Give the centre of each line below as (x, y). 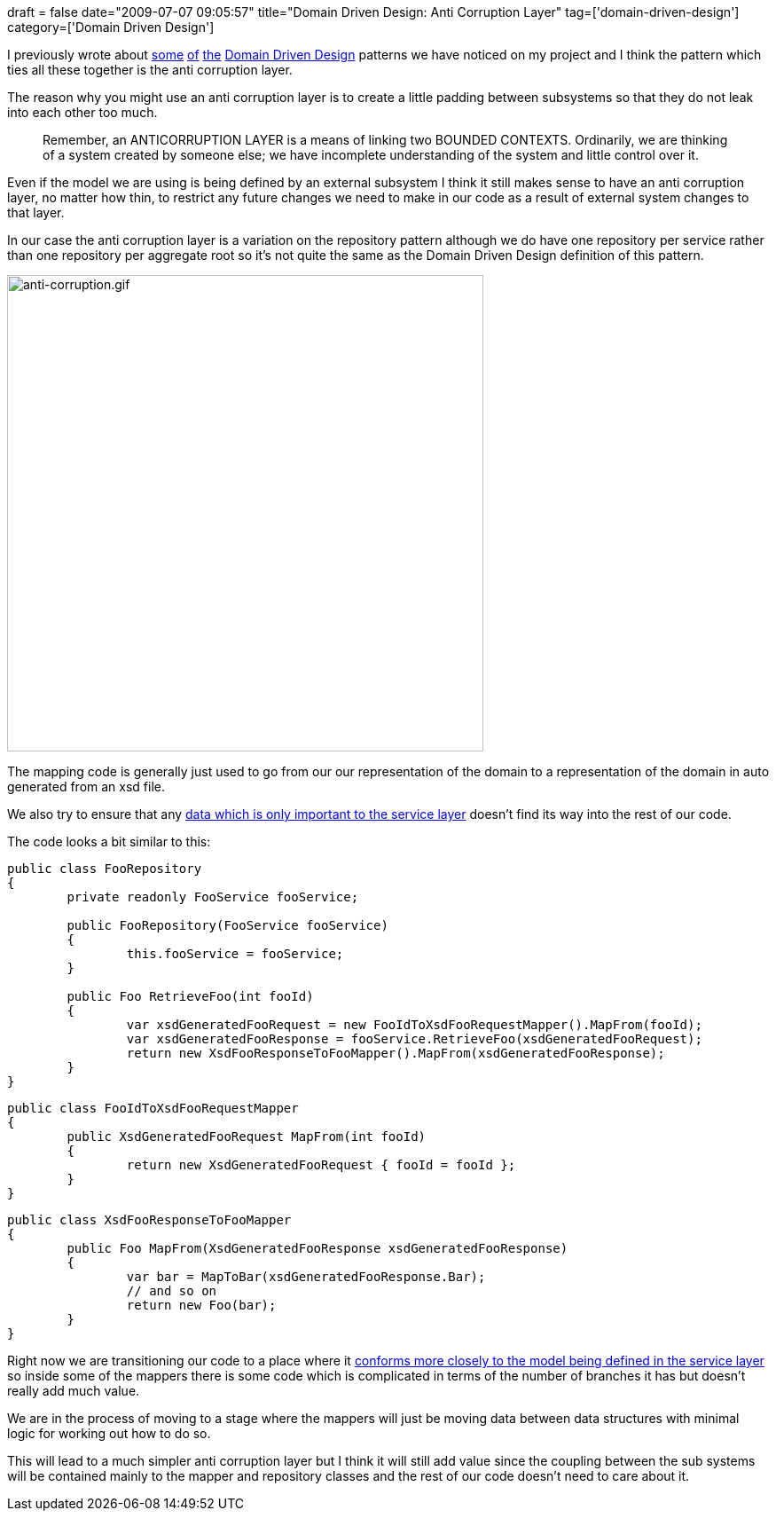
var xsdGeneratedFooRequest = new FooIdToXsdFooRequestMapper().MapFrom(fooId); (414, 1025)
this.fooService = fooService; (235, 954)
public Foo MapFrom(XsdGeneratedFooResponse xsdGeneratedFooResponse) (317, 1248)
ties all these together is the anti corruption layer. (150, 70)
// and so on (172, 1291)
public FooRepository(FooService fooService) (227, 925)
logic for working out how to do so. (109, 1433)
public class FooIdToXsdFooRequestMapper (153, 1108)
